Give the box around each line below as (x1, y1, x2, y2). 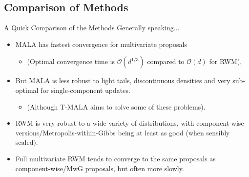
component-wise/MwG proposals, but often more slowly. (15, 163, 184, 173)
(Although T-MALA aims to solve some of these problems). (27, 101, 206, 111)
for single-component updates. (41, 85, 130, 95)
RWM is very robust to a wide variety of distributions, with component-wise (15, 118, 244, 128)
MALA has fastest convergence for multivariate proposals (15, 39, 187, 49)
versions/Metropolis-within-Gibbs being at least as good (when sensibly (15, 127, 230, 137)
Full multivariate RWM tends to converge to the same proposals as (15, 153, 216, 163)
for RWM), (209, 56, 242, 66)
